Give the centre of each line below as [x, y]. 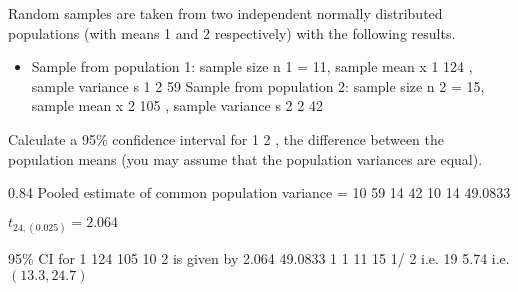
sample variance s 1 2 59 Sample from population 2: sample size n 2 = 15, [258, 85]
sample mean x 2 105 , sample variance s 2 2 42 [177, 105]
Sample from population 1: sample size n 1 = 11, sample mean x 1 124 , [252, 66]
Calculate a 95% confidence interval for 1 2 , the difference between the [226, 138]
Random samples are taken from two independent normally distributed [225, 13]
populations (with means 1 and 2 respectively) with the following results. [232, 32]
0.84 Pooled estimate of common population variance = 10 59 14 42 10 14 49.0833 [259, 192]
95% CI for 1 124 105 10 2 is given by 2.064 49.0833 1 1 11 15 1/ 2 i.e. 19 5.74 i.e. [259, 257]
